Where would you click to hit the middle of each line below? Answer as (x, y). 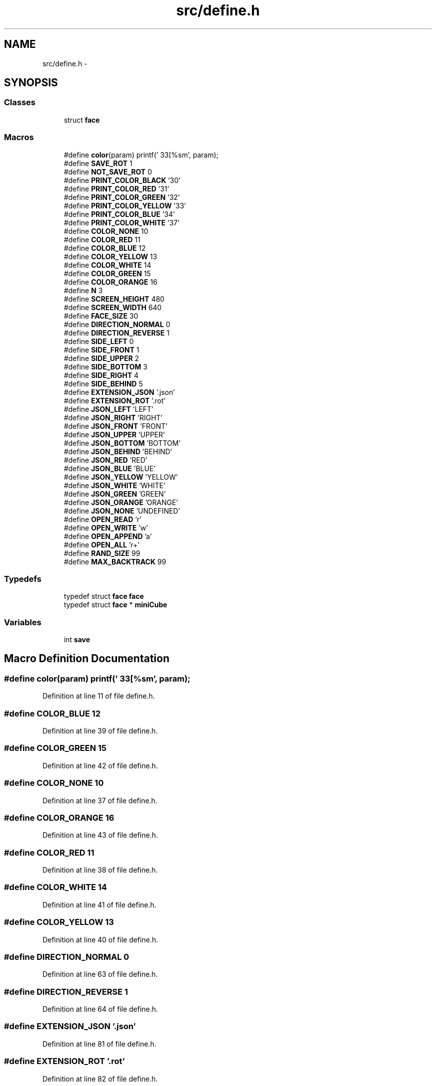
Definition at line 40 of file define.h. (100, 939)
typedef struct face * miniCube (115, 605)
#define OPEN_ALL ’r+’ (102, 544)
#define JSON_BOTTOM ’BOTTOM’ (122, 443)
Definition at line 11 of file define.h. (99, 696)
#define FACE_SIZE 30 (101, 316)
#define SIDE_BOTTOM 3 (106, 366)
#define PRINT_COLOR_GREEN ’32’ (122, 197)
